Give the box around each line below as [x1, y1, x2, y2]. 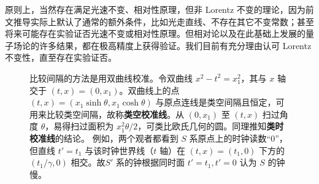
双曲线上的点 [128, 83, 180, 96]
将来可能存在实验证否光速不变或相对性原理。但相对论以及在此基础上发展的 [5, 27, 306, 40]
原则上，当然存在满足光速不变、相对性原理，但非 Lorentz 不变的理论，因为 [5, 3, 306, 15]
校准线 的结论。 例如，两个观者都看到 [29, 131, 179, 144]
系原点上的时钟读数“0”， [189, 131, 288, 144]
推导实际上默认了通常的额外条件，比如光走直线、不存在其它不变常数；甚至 [13, 15, 314, 28]
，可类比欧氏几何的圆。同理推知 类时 [137, 120, 284, 132]
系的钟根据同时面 [116, 156, 185, 169]
